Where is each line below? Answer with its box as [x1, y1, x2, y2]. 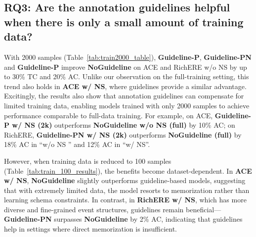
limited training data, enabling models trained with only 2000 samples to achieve [4, 100, 250, 110]
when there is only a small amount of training [4, 14, 244, 29]
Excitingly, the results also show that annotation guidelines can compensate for [4, 91, 244, 101]
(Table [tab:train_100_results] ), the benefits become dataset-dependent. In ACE [4, 165, 252, 176]
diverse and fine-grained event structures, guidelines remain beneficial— [4, 204, 221, 214]
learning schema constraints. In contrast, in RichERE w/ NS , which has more [4, 194, 247, 205]
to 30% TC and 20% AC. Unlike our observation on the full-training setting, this [4, 71, 249, 82]
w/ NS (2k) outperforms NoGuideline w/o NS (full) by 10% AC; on [12, 120, 235, 130]
